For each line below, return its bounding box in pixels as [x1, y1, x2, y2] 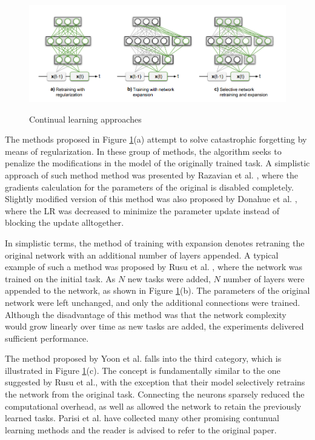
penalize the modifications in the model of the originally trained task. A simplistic [5, 157, 310, 169]
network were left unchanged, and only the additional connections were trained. [5, 296, 300, 308]
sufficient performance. [5, 331, 89, 344]
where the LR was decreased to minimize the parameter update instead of [5, 204, 279, 217]
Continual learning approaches [29, 112, 142, 125]
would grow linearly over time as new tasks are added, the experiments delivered [5, 320, 304, 333]
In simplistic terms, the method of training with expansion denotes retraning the [5, 236, 305, 249]
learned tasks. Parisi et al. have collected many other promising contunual [5, 411, 279, 424]
